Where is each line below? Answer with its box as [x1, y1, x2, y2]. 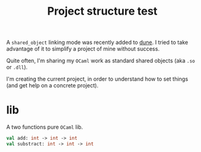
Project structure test [47, 4, 158, 18]
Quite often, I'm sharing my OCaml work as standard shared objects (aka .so [6, 57, 196, 65]
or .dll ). [6, 63, 28, 71]
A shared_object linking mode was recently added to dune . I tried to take [6, 38, 189, 46]
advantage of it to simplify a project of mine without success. [6, 45, 160, 52]
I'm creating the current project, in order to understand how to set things [6, 75, 189, 83]
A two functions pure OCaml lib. [6, 123, 83, 131]
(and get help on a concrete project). [6, 82, 99, 89]
